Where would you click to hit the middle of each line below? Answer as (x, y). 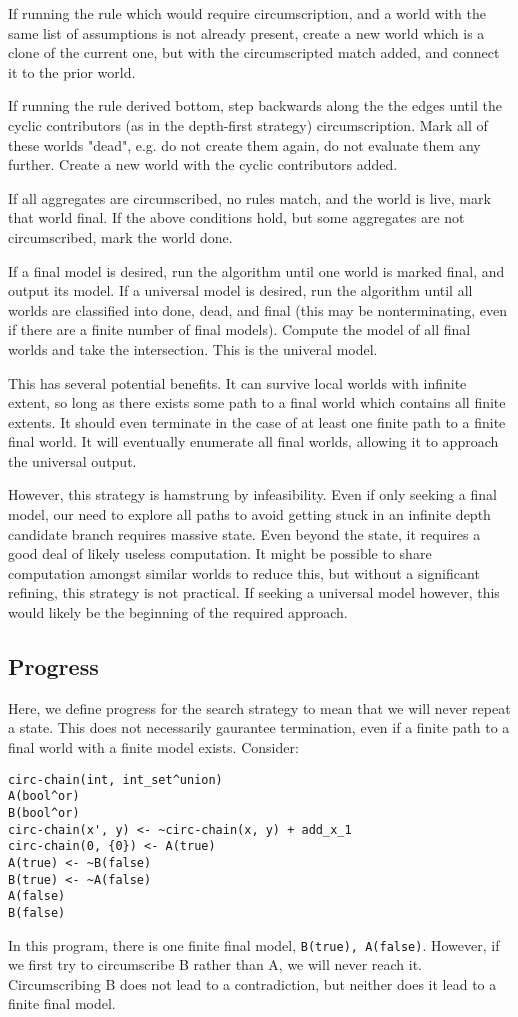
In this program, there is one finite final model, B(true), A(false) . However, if (254, 944)
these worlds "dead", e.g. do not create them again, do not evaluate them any (244, 144)
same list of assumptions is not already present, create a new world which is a (246, 32)
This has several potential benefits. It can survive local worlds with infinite (237, 382)
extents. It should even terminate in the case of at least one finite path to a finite (257, 421)
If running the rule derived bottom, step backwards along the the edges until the (255, 105)
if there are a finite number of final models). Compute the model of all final (239, 329)
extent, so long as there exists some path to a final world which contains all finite (257, 402)
